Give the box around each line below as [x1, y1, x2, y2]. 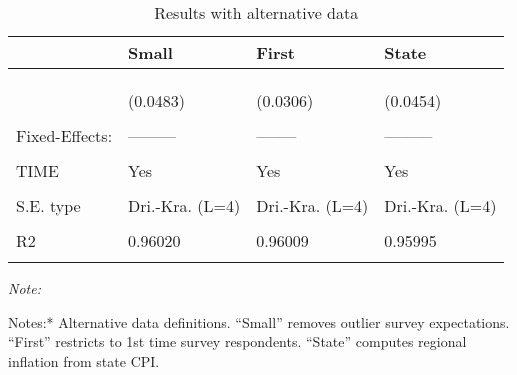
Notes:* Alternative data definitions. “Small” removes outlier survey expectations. [8, 311, 510, 332]
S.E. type [16, 194, 81, 217]
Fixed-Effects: [16, 124, 113, 147]
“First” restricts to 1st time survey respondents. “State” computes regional [8, 331, 467, 352]
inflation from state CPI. [8, 350, 160, 371]
